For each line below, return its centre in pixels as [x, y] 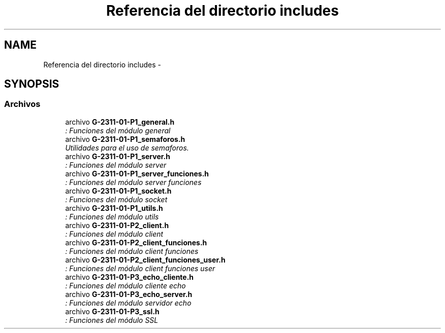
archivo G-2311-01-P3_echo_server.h [129, 294]
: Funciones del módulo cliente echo [125, 285]
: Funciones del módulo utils [112, 216]
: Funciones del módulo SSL [112, 320]
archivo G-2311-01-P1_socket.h [118, 191]
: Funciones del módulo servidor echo [128, 303]
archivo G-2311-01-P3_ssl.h [112, 311]
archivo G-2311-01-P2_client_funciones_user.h [145, 260]
